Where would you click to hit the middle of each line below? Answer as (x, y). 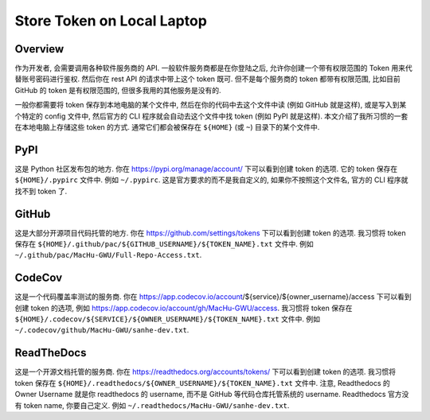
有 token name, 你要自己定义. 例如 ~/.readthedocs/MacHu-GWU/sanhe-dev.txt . (152, 405)
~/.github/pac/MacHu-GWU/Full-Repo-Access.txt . (108, 255)
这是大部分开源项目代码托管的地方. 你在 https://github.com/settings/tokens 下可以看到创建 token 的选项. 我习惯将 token (210, 233)
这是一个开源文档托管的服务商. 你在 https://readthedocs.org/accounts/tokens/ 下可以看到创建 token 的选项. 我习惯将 (205, 372)
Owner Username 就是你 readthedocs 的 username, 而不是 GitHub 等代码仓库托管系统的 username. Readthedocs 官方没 (212, 395)
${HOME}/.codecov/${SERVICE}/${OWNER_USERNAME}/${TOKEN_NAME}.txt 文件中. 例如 (167, 319)
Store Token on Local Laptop (111, 21)
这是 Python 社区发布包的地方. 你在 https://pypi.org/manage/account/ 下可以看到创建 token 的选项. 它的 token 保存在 (206, 169)
